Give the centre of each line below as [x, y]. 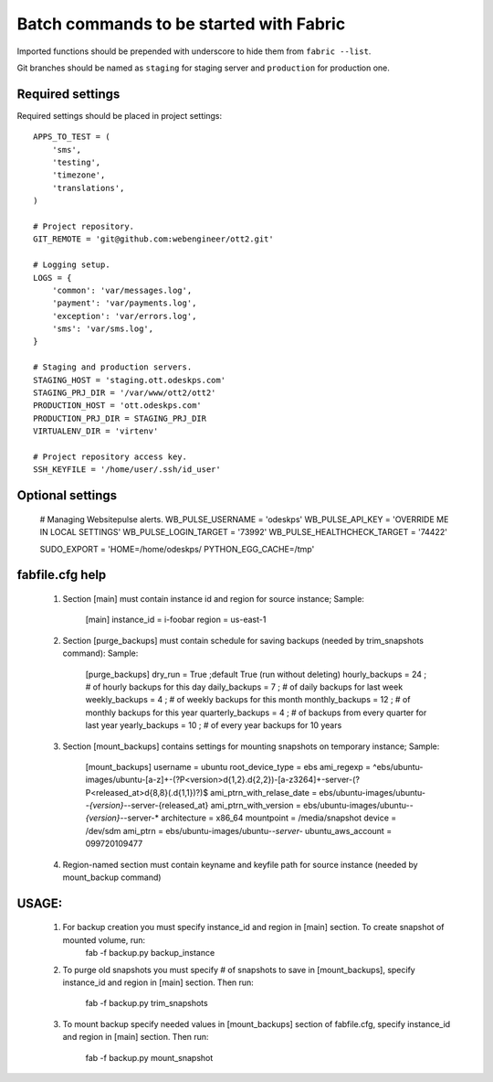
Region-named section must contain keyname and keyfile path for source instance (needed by [241, 864]
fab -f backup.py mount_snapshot [149, 1057]
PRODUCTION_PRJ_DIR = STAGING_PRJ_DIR [120, 418]
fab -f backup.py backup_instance [150, 953]
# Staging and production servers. [113, 367]
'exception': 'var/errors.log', [124, 316]
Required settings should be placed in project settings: [120, 115]
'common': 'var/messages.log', [122, 290]
